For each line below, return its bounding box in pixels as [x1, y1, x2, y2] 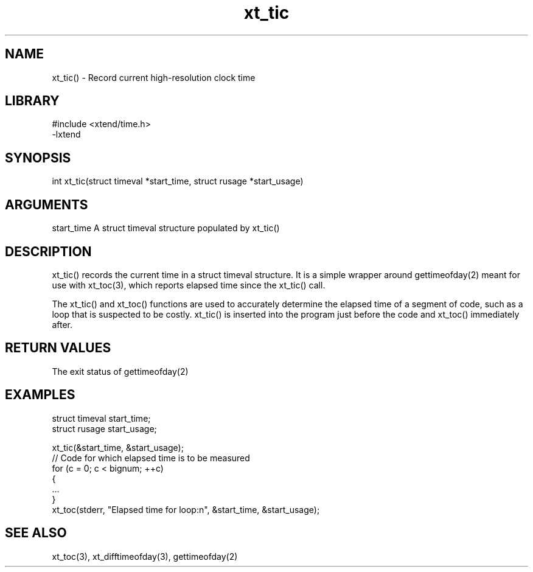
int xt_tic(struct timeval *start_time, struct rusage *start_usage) [52, 176, 304, 187]
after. [52, 319, 72, 330]
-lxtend [52, 129, 81, 140]
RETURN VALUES [5, 340, 111, 356]
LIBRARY [5, 93, 60, 109]
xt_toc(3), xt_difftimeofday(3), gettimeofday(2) [52, 551, 238, 562]
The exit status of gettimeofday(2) [52, 366, 189, 377]
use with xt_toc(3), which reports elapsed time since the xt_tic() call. [52, 279, 326, 290]
